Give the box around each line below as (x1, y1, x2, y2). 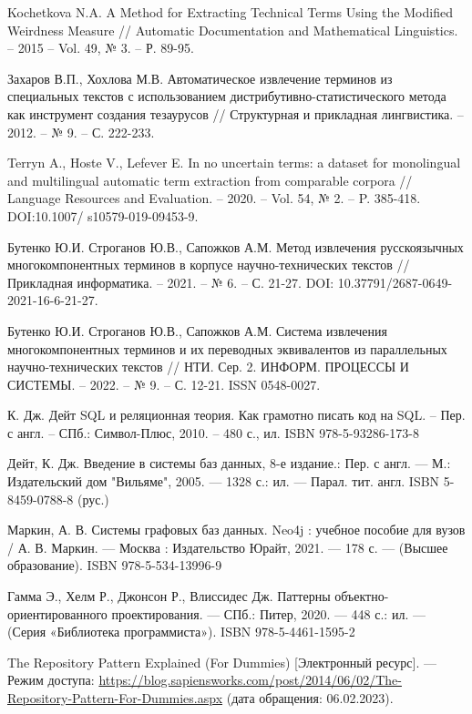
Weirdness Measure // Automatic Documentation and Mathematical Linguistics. (7, 20, 458, 39)
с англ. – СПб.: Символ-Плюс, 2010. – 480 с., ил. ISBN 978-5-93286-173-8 (7, 423, 419, 442)
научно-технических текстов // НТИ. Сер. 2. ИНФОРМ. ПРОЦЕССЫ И (7, 357, 409, 376)
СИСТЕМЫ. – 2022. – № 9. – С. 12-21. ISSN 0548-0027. (7, 374, 321, 393)
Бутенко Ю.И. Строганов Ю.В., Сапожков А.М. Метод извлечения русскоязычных (7, 237, 464, 256)
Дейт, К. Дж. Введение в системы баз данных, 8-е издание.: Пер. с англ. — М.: (7, 454, 451, 473)
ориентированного (7, 604, 108, 623)
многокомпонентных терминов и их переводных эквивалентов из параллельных (7, 339, 447, 358)
